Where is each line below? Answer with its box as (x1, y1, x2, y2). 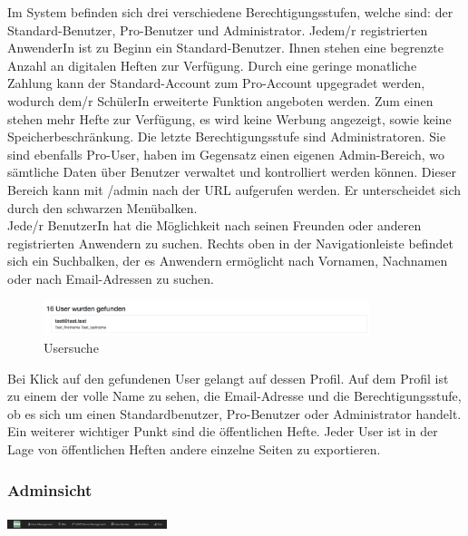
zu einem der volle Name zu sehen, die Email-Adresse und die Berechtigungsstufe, (7, 386, 462, 405)
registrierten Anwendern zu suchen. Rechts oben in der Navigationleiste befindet (7, 233, 453, 252)
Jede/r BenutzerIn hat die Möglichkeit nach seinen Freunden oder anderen (7, 216, 422, 235)
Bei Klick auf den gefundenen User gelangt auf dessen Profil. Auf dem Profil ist (7, 368, 449, 387)
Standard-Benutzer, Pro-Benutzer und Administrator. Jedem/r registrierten (7, 20, 428, 39)
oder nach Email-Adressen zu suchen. (7, 268, 214, 287)
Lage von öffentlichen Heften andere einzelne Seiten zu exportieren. (7, 440, 381, 459)
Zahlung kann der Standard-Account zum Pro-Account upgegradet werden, (7, 73, 425, 93)
